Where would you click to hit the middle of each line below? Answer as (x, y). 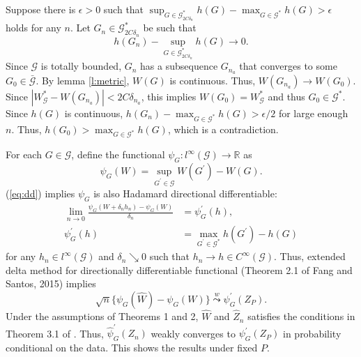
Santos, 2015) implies (51, 283)
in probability (312, 333)
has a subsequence (179, 66)
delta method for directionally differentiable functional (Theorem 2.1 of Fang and (179, 269)
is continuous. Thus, (213, 80)
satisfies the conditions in (301, 316)
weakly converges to (193, 333)
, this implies (169, 96)
